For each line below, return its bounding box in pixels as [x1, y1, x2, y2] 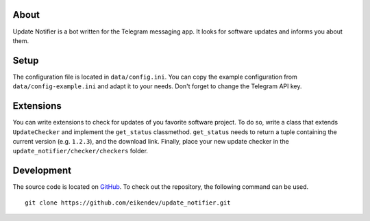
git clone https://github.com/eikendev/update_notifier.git [25, 198, 231, 207]
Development [12, 165, 72, 177]
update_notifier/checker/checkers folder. [12, 147, 149, 155]
